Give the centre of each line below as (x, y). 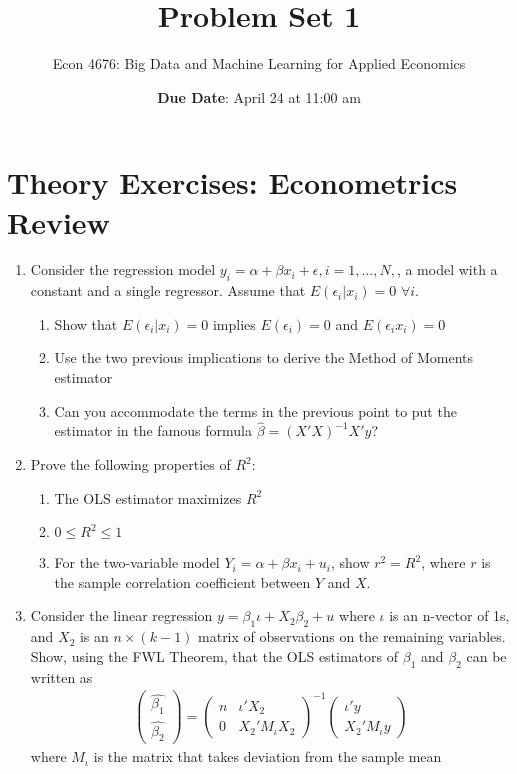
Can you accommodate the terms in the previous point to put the (255, 410)
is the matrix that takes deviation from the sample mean (267, 756)
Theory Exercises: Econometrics (232, 182)
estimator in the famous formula (153, 430)
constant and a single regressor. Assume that (168, 290)
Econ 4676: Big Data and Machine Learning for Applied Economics (259, 63)
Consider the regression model (123, 269)
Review (58, 221)
